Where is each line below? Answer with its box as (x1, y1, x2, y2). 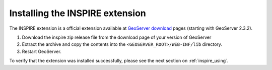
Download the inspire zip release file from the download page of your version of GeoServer (22, 34, 212, 40)
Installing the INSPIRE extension (9, 8, 146, 19)
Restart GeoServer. (22, 48, 61, 54)
